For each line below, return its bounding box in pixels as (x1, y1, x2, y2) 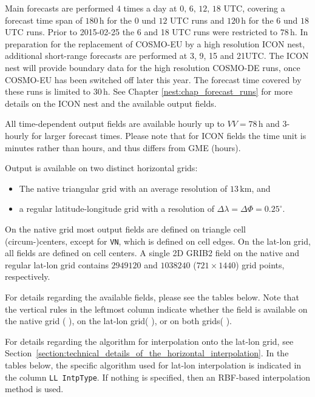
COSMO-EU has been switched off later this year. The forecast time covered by (5, 73, 302, 86)
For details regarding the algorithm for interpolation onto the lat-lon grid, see (5, 334, 294, 347)
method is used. (5, 382, 64, 395)
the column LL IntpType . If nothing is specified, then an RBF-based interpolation (5, 370, 311, 383)
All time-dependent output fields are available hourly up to (5, 117, 225, 130)
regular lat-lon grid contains (5, 258, 109, 271)
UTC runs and (170, 13, 225, 26)
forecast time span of (5, 13, 83, 26)
